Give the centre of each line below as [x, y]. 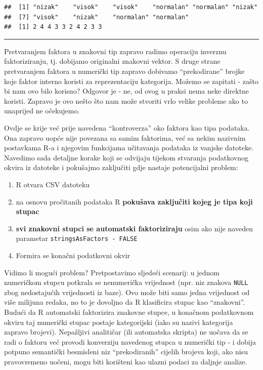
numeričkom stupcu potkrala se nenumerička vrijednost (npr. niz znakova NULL [126, 282]
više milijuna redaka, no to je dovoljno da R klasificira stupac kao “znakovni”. [125, 302]
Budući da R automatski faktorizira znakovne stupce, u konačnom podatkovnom [129, 312]
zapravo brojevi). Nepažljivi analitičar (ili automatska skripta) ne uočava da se [126, 332]
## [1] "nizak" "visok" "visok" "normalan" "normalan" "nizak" [131, 7]
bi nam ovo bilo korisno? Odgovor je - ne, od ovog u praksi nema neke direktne [127, 91]
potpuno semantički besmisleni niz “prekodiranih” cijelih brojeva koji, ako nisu [126, 352]
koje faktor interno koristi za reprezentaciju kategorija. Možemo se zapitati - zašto [131, 81]
